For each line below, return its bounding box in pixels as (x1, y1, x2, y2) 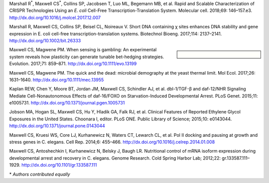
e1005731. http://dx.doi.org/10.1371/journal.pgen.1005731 (9, 100, 125, 106)
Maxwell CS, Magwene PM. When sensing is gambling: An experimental (9, 47, 157, 53)
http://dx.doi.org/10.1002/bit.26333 (9, 37, 81, 43)
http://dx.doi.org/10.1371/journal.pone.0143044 (9, 123, 106, 129)
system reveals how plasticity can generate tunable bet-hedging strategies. (9, 54, 164, 60)
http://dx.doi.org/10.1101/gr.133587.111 (21, 162, 97, 168)
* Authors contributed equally (9, 171, 70, 177)
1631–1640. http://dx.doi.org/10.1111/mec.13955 (9, 77, 104, 83)
